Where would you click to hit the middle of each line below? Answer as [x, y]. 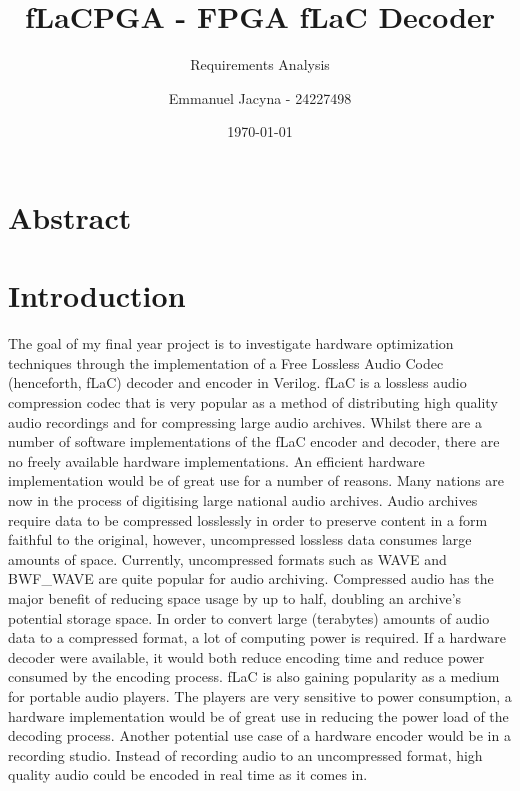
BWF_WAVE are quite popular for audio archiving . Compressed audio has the [251, 578]
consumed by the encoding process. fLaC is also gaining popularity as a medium [254, 676]
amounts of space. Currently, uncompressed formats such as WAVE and [227, 558]
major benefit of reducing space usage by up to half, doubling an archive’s [235, 597]
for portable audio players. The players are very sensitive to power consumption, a [260, 695]
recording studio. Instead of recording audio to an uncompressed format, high [245, 754]
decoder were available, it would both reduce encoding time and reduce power [246, 656]
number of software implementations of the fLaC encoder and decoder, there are [254, 441]
